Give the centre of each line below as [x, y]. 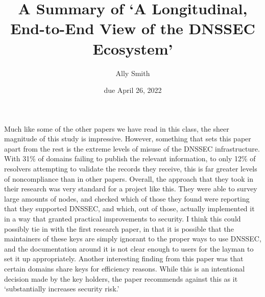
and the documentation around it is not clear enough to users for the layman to [129, 248]
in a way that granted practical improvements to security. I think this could [123, 219]
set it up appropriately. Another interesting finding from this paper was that [124, 258]
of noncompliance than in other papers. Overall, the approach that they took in [129, 178]
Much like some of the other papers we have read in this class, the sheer [117, 128]
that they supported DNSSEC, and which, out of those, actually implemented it [129, 208]
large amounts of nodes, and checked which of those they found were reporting [127, 198]
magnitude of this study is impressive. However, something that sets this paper [128, 139]
